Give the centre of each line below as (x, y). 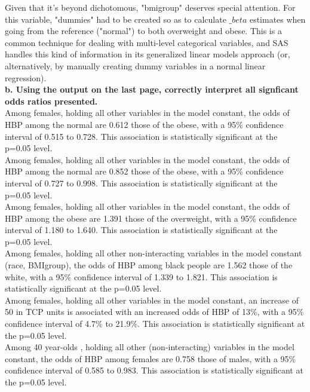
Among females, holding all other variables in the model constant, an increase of (152, 300)
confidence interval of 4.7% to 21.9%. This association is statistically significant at (155, 324)
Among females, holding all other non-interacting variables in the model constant (154, 253)
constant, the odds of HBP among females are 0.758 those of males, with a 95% (151, 358)
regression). (26, 77)
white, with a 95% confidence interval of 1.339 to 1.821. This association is (141, 276)
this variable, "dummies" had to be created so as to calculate (116, 19)
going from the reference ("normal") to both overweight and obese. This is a (143, 31)
